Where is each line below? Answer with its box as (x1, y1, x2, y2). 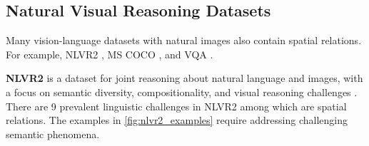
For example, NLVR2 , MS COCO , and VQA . (6, 46, 213, 61)
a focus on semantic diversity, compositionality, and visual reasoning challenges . (6, 84, 358, 99)
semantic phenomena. (6, 126, 100, 141)
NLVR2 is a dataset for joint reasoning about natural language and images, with (6, 71, 363, 85)
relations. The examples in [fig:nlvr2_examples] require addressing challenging (6, 113, 348, 127)
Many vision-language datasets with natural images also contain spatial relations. (6, 33, 362, 48)
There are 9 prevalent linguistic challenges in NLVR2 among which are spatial (6, 98, 347, 113)
